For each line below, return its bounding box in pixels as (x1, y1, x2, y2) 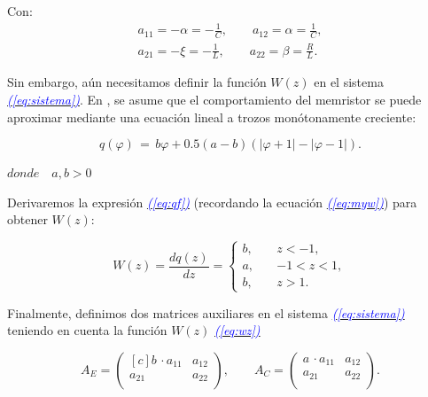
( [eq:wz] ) (214, 321, 261, 339)
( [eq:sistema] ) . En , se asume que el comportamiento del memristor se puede (7, 90, 422, 108)
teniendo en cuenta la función (7, 321, 167, 339)
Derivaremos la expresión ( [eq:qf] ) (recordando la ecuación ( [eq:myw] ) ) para (7, 192, 417, 211)
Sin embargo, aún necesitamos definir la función (7, 73, 267, 91)
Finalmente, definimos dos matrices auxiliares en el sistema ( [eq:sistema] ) (7, 303, 405, 322)
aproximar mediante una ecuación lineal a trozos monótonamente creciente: (7, 107, 416, 126)
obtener (7, 210, 48, 229)
